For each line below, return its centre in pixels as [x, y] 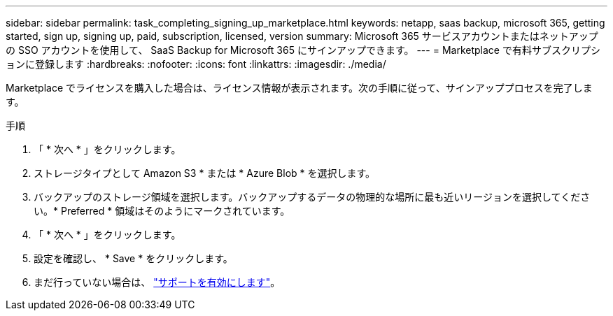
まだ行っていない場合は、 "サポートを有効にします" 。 [157, 282]
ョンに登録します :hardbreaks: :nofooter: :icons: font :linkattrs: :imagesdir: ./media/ [196, 64]
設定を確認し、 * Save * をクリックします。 [133, 258]
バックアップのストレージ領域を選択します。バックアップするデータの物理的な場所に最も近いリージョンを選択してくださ [312, 197]
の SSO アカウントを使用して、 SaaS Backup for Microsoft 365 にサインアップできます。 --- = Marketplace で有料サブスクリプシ [303, 50]
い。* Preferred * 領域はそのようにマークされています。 [162, 211]
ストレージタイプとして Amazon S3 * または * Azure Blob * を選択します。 [205, 173]
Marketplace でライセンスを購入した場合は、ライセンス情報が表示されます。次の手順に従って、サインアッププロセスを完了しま [299, 88]
